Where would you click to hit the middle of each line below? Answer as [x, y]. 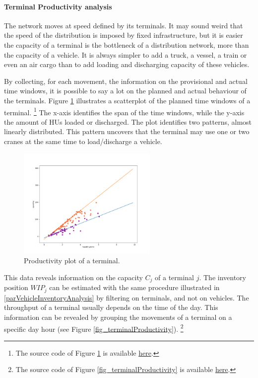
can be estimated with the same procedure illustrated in [134, 287]
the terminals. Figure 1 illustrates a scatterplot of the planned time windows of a [127, 100]
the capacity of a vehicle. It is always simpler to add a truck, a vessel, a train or [126, 54]
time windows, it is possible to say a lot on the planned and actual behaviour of [125, 91]
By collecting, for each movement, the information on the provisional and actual [126, 81]
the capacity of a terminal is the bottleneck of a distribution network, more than [127, 44]
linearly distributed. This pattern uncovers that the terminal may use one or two [127, 131]
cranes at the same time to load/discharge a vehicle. [83, 141]
